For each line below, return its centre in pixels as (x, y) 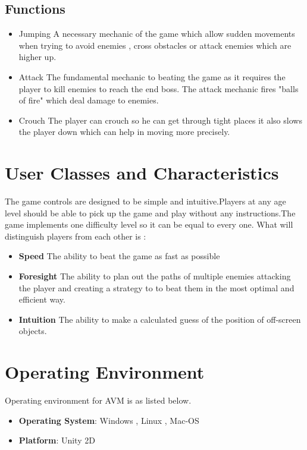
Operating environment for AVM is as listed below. (98, 400)
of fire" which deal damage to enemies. (89, 100)
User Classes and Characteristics (142, 173)
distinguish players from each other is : (76, 236)
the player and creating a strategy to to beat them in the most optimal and (156, 287)
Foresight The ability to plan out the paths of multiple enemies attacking (155, 276)
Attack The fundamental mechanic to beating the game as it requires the (152, 76)
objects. (33, 331)
